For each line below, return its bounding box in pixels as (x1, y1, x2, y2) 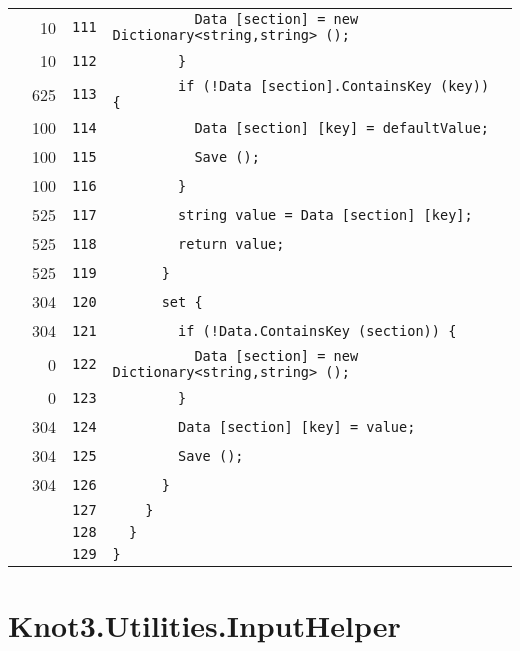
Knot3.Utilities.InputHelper (8, 605, 401, 646)
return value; (178, 235, 285, 252)
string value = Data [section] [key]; (178, 206, 473, 223)
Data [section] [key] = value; (178, 418, 416, 435)
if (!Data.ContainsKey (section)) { (178, 322, 457, 339)
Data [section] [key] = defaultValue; (194, 119, 490, 136)
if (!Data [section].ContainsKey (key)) (178, 78, 490, 94)
